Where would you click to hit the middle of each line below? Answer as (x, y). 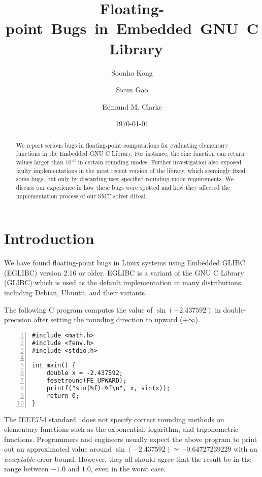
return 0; (63, 396)
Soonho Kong (132, 72)
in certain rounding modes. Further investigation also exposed (160, 162)
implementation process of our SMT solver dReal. (81, 196)
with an (245, 449)
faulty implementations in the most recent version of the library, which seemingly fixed (131, 170)
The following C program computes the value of (78, 309)
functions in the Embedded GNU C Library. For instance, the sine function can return (130, 154)
